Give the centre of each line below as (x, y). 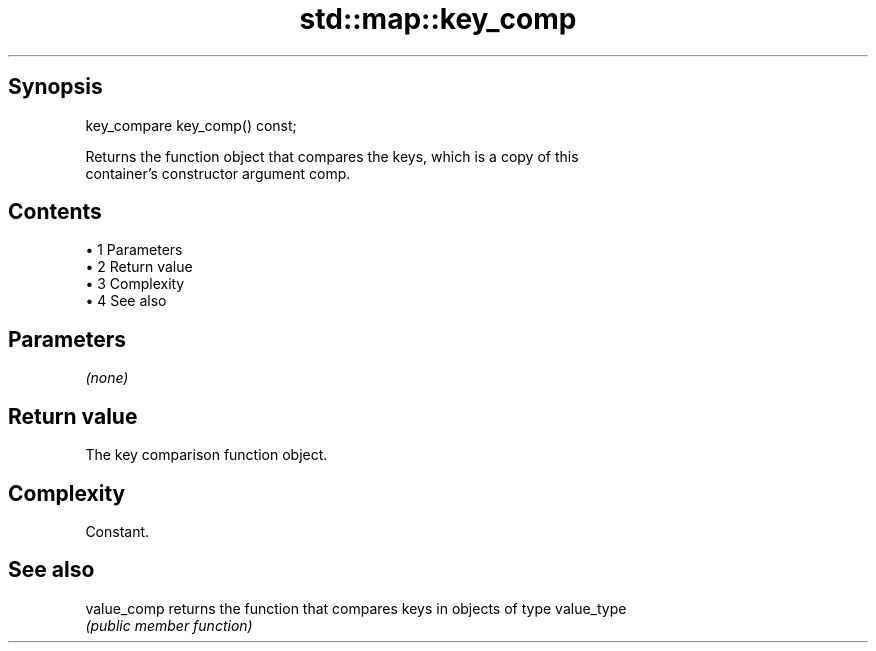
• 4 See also (126, 301)
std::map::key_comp (438, 19)
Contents (55, 212)
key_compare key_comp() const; (191, 125)
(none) (107, 378)
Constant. (117, 531)
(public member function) (169, 625)
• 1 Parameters (134, 250)
